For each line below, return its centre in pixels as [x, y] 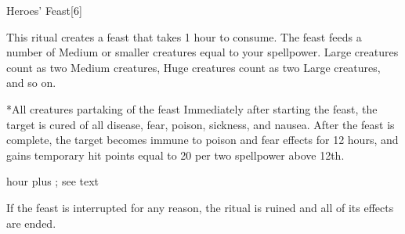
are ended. [31, 223]
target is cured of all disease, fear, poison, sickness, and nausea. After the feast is [201, 124]
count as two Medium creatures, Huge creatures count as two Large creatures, [193, 67]
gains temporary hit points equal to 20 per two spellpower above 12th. [175, 155]
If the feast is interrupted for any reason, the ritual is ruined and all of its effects [200, 207]
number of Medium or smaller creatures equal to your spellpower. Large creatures [202, 52]
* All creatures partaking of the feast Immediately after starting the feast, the [192, 108]
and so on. [31, 83]
